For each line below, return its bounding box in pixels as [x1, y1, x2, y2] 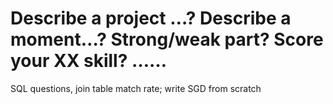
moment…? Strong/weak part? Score [10, 28, 324, 51]
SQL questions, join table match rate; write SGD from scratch [10, 82, 262, 94]
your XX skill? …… [10, 50, 168, 72]
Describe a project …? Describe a [10, 7, 292, 30]
